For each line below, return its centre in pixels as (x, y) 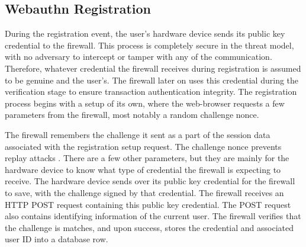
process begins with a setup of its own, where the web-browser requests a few (145, 103)
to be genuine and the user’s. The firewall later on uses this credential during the (152, 80)
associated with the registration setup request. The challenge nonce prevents (143, 146)
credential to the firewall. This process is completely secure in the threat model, (149, 45)
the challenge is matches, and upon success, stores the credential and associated (149, 227)
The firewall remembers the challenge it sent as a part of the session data (138, 134)
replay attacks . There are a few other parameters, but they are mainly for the (147, 158)
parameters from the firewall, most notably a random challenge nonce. (132, 115)
